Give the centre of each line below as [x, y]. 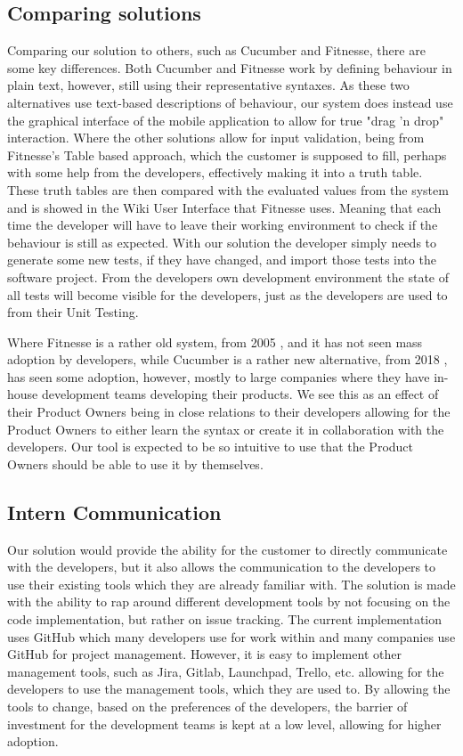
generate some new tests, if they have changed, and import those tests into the [222, 260]
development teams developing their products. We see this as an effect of [240, 394]
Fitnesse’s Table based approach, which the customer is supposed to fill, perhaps [227, 154]
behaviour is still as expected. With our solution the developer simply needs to [222, 242]
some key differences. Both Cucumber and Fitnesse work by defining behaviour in [230, 67]
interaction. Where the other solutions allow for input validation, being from [216, 138]
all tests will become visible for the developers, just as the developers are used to [227, 294]
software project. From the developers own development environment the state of [228, 276]
